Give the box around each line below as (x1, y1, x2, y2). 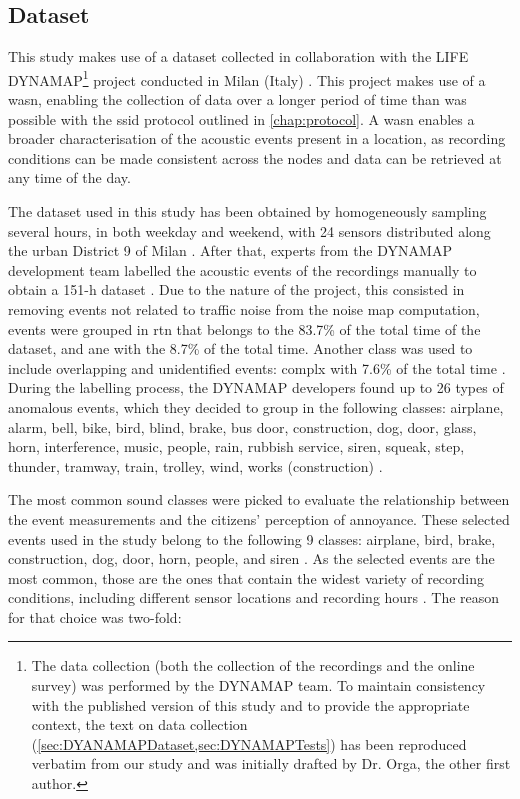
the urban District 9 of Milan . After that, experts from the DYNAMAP (8, 240, 452, 261)
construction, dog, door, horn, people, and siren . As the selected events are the (8, 548, 495, 569)
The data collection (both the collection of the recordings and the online (31, 655, 475, 676)
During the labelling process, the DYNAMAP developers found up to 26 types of (8, 377, 504, 398)
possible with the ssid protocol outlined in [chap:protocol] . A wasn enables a (8, 108, 475, 129)
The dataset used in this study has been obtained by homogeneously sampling (8, 201, 487, 222)
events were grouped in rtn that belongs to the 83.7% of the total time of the (8, 318, 481, 339)
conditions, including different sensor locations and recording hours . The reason (8, 587, 500, 608)
